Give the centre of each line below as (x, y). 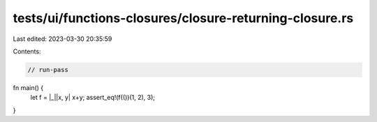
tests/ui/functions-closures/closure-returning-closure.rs (183, 18)
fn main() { (28, 87)
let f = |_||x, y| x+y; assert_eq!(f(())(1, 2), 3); (93, 98)
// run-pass (48, 70)
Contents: (27, 51)
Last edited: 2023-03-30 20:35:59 (62, 39)
